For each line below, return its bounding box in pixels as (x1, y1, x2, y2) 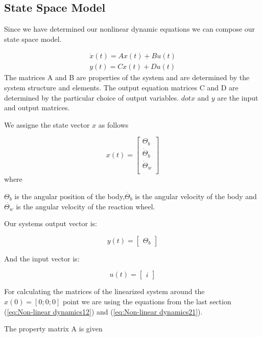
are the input (217, 92, 258, 103)
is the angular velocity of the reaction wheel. (16, 201, 155, 211)
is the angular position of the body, (14, 190, 125, 201)
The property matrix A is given (4, 323, 103, 334)
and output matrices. (4, 102, 70, 113)
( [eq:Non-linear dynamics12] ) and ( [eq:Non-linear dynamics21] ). (4, 306, 203, 317)
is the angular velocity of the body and (135, 190, 257, 201)
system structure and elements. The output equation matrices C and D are (4, 82, 239, 93)
